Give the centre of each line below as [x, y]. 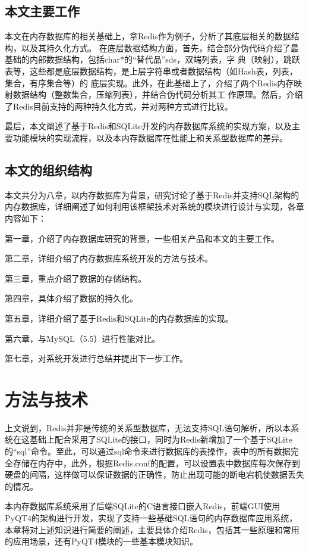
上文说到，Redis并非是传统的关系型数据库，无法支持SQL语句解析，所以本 [148, 427]
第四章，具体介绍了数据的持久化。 [71, 298]
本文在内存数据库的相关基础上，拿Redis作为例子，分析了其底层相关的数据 [148, 36]
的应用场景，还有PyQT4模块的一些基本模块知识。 [101, 541]
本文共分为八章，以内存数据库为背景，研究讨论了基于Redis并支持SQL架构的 [152, 194]
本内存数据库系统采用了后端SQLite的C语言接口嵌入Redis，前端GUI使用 [143, 506]
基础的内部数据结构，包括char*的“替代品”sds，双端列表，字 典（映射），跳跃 [152, 59]
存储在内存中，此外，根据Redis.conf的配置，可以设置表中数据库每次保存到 [156, 463]
